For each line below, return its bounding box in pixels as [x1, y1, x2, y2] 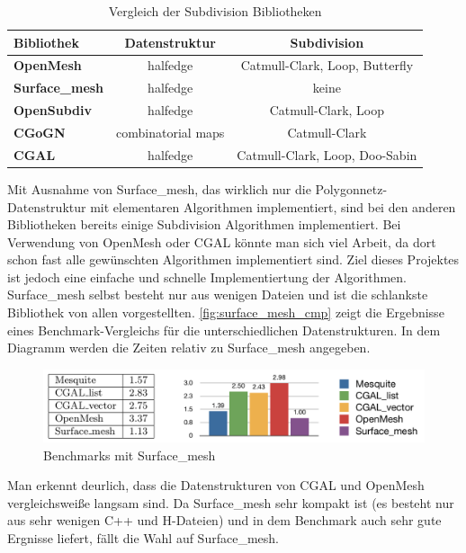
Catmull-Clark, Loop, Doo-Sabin [237, 145, 417, 164]
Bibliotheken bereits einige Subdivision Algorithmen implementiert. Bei [7, 215, 401, 234]
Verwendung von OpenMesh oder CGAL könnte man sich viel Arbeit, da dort [7, 232, 436, 251]
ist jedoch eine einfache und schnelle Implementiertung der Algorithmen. [7, 267, 407, 286]
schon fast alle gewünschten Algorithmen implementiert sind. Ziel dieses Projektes [7, 250, 460, 269]
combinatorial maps [116, 122, 225, 141]
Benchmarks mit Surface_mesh [43, 445, 216, 464]
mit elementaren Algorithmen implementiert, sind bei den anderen [90, 197, 456, 216]
